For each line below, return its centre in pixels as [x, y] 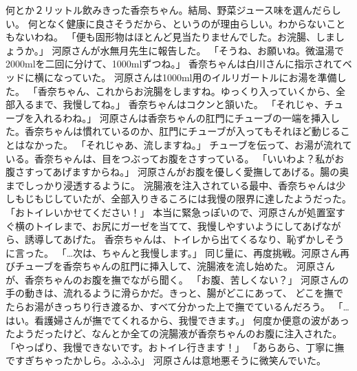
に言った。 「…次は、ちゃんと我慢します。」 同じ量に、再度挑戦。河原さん [173, 252]
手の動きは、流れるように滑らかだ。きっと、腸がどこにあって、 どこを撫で [174, 293]
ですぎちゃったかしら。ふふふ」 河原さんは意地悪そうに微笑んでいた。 [166, 360]
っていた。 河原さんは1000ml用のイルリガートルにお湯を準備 [200, 77]
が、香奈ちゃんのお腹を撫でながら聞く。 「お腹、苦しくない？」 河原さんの [177, 279]
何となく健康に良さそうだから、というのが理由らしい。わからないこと [187, 23]
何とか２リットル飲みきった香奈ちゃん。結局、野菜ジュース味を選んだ [164, 10]
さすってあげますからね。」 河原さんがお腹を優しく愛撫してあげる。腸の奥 [182, 172]
